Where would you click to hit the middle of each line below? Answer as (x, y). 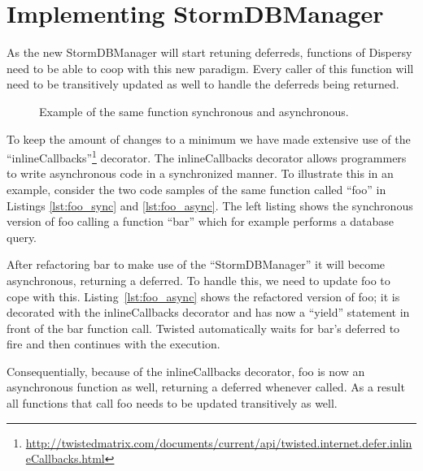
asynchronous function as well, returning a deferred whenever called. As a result (206, 387)
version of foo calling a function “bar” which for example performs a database (201, 221)
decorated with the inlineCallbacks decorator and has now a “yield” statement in (208, 312)
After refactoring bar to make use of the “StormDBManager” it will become (196, 264)
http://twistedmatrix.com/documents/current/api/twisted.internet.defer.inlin (219, 442)
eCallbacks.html (65, 458)
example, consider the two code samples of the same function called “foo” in (196, 189)
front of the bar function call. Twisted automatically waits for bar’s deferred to (203, 328)
